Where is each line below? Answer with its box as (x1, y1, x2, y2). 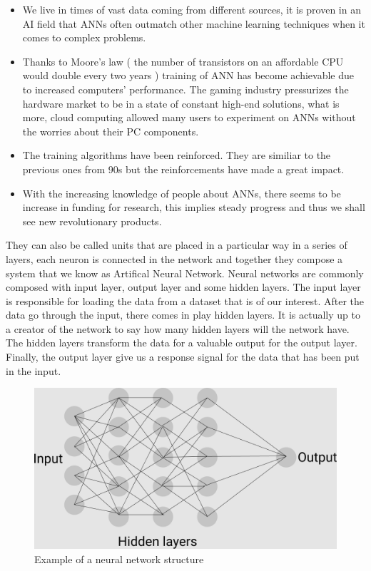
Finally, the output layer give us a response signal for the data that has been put (6, 349, 360, 364)
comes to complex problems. (22, 30, 146, 45)
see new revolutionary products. (22, 213, 162, 228)
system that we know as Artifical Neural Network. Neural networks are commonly (6, 265, 364, 280)
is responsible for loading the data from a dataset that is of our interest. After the (6, 293, 364, 308)
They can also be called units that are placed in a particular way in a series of (6, 237, 347, 252)
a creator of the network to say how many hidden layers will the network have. (6, 321, 350, 336)
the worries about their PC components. (22, 123, 199, 138)
